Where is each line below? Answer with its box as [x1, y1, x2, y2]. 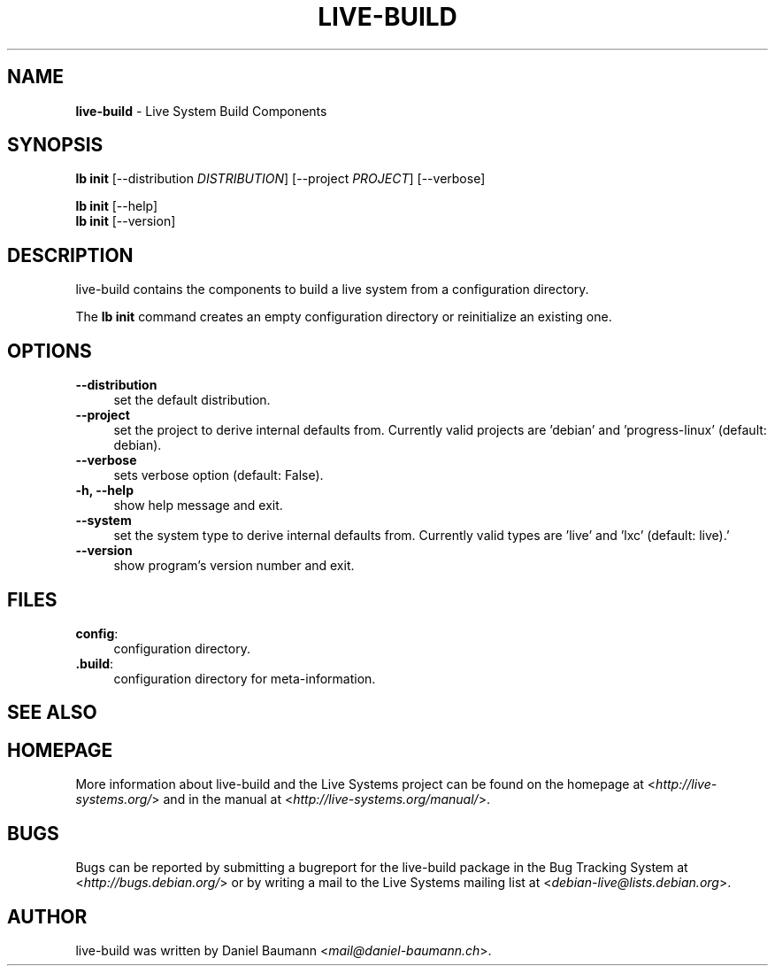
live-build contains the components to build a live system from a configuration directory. [75, 282, 589, 297]
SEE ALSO [7, 701, 97, 724]
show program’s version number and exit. [113, 558, 355, 574]
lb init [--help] [75, 198, 158, 214]
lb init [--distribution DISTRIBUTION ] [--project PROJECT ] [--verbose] [75, 171, 486, 187]
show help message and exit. [113, 498, 283, 514]
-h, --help [75, 483, 134, 498]
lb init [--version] [75, 213, 176, 229]
